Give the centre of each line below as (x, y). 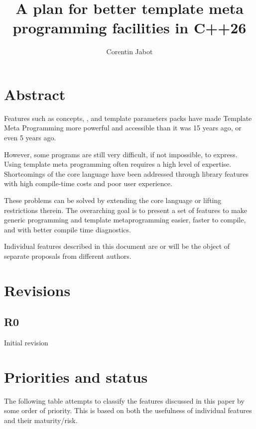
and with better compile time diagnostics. (67, 229)
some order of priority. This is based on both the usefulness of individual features (128, 410)
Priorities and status (76, 376)
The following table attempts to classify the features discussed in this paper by (124, 400)
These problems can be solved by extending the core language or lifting (113, 200)
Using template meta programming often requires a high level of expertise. (118, 164)
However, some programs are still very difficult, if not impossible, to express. (121, 154)
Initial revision (26, 343)
